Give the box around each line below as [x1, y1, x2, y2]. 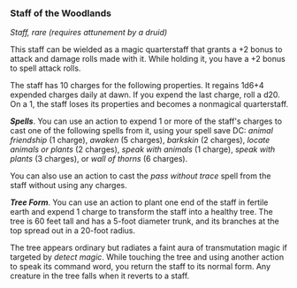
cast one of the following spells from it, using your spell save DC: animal [10, 125, 273, 136]
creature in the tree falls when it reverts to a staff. [10, 270, 190, 281]
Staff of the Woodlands [10, 7, 111, 19]
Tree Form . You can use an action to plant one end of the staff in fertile [10, 197, 269, 208]
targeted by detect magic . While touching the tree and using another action [10, 252, 285, 262]
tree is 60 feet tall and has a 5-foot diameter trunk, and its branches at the [10, 216, 279, 227]
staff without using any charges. [10, 180, 127, 191]
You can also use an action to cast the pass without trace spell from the [10, 171, 271, 181]
